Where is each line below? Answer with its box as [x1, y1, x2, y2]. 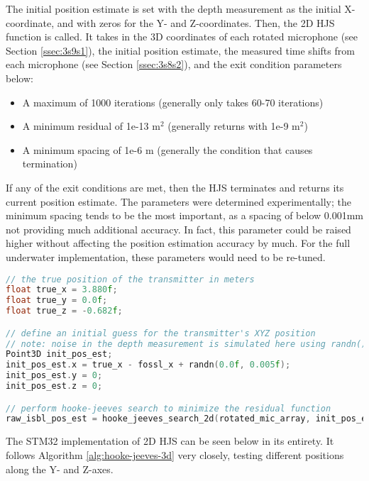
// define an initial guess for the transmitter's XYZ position [6, 328, 316, 338]
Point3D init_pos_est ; [6, 349, 113, 360]
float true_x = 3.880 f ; [6, 284, 118, 295]
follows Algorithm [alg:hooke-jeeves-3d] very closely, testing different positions [6, 447, 344, 462]
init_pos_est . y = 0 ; [6, 370, 103, 381]
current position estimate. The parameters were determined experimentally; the [6, 194, 351, 209]
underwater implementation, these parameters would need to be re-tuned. [6, 249, 326, 264]
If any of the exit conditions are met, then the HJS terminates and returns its [6, 179, 344, 194]
